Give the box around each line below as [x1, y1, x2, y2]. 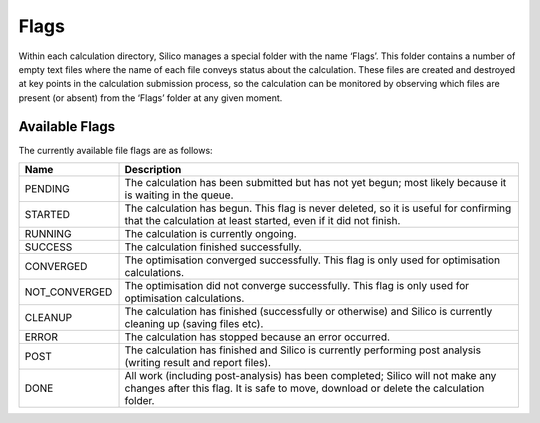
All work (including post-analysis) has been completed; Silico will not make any [124, 369, 497, 383]
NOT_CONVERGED [24, 285, 113, 299]
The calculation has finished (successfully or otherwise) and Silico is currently [124, 305, 493, 319]
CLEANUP [24, 311, 73, 325]
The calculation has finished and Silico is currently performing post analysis [124, 343, 482, 357]
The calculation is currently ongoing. [124, 227, 297, 241]
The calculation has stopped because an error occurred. [124, 330, 390, 344]
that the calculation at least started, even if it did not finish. [124, 214, 401, 228]
